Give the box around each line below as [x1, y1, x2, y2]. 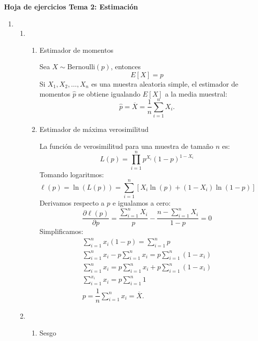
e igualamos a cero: [112, 198, 171, 208]
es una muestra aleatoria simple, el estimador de [91, 78, 239, 89]
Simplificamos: [39, 226, 84, 236]
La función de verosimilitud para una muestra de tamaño [39, 140, 214, 151]
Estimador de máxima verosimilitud [39, 124, 149, 134]
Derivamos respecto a [39, 198, 105, 208]
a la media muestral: [165, 88, 228, 99]
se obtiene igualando [78, 88, 141, 99]
